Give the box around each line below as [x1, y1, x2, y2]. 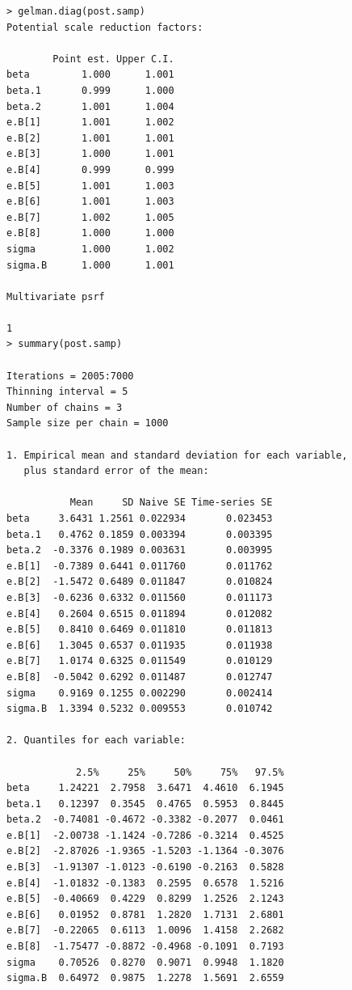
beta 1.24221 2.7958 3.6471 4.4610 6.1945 [6, 782, 284, 794]
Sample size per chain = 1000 [6, 417, 169, 429]
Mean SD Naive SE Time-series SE [69, 497, 273, 509]
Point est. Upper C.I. [52, 53, 174, 65]
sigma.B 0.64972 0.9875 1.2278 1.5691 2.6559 [6, 972, 284, 984]
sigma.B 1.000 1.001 [6, 259, 174, 271]
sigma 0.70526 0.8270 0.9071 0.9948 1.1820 [6, 956, 284, 968]
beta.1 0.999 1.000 [6, 84, 174, 96]
